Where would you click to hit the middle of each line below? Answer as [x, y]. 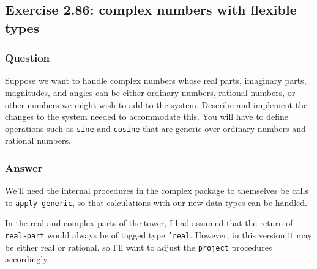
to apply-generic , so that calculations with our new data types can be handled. [156, 202]
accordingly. [27, 259]
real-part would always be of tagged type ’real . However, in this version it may [158, 235]
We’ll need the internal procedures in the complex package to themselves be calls [157, 190]
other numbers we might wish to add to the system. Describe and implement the [156, 104]
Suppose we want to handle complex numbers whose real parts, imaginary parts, [156, 80]
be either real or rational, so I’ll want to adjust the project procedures [139, 247]
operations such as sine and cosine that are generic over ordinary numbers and [155, 128]
